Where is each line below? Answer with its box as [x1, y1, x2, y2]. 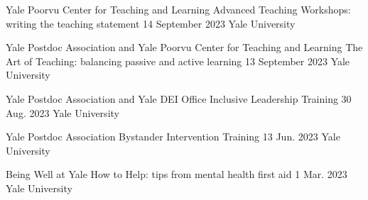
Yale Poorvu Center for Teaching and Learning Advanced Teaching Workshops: [6, 2, 351, 16]
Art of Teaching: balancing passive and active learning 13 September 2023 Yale [6, 53, 350, 68]
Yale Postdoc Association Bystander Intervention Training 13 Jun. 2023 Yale [6, 129, 340, 144]
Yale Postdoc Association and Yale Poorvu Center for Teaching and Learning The [6, 40, 363, 55]
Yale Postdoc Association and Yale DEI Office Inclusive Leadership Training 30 [6, 91, 352, 106]
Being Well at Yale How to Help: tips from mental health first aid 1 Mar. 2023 [6, 167, 347, 182]
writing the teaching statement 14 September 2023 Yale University [6, 16, 296, 30]
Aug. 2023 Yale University [6, 105, 119, 120]
